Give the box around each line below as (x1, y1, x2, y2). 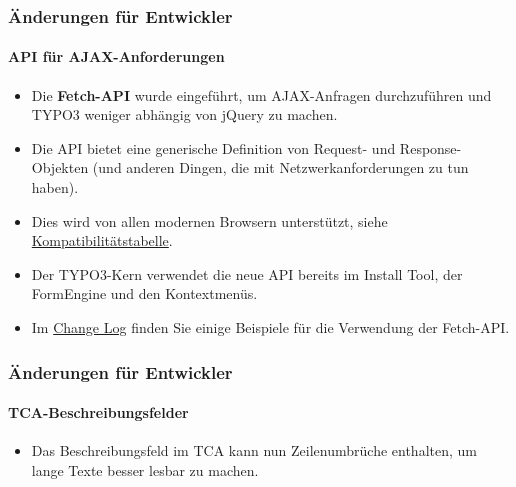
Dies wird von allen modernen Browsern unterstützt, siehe (31, 210, 388, 231)
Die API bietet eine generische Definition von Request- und (31, 137, 396, 158)
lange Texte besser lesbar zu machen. (31, 459, 259, 480)
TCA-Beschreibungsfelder (8, 402, 189, 423)
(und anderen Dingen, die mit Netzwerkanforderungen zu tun (92, 157, 469, 178)
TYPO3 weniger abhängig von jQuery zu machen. (31, 104, 338, 125)
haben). (31, 177, 79, 198)
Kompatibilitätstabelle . (31, 230, 173, 251)
